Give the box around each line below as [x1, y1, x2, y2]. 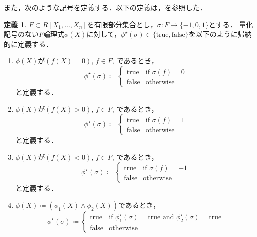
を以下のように [188, 29, 238, 39]
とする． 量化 [209, 19, 253, 29]
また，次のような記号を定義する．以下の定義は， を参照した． [4, 2, 207, 12]
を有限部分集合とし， [87, 19, 157, 29]
